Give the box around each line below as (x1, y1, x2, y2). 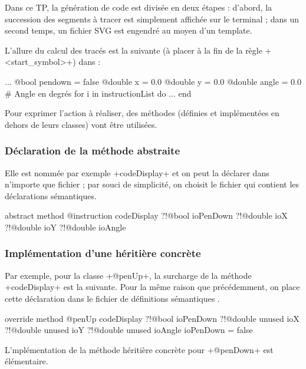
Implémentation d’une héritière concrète (5, 246, 201, 261)
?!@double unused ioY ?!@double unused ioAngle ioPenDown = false (5, 324, 253, 336)
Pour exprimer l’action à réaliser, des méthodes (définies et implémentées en (5, 107, 279, 119)
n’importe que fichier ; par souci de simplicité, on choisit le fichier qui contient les (5, 178, 299, 190)
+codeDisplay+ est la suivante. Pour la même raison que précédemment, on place (5, 281, 300, 293)
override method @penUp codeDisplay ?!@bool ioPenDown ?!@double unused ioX (5, 312, 300, 324)
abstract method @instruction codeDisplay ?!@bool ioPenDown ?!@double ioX (5, 209, 288, 222)
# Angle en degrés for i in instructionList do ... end (5, 87, 192, 99)
